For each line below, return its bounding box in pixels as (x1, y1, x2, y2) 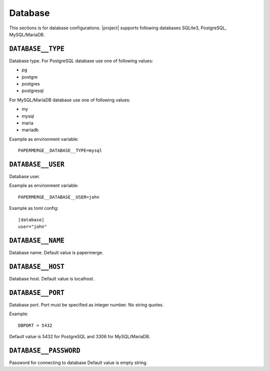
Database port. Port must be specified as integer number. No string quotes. (9, 301, 164, 308)
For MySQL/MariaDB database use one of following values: (9, 97, 131, 103)
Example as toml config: (9, 205, 59, 211)
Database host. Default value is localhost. (9, 276, 95, 281)
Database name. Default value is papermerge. (9, 249, 104, 256)
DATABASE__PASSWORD (9, 346, 81, 355)
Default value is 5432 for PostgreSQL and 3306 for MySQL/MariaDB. (9, 333, 150, 339)
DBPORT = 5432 (18, 322, 52, 328)
